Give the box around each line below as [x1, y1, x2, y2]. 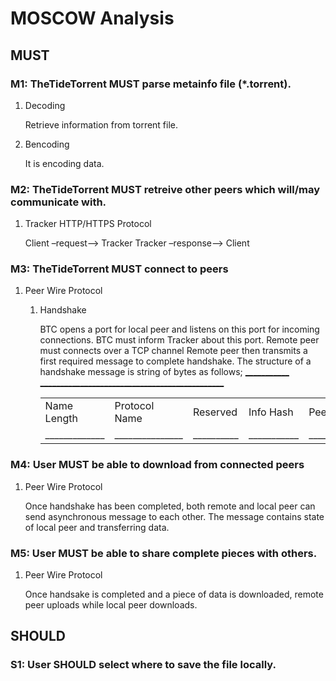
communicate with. [10, 195, 107, 209]
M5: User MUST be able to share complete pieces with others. [10, 546, 318, 560]
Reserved [192, 405, 238, 419]
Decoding [24, 99, 66, 111]
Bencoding [24, 138, 70, 150]
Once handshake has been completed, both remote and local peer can [24, 500, 316, 512]
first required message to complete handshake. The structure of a [39, 355, 312, 367]
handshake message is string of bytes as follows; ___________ [39, 366, 290, 378]
